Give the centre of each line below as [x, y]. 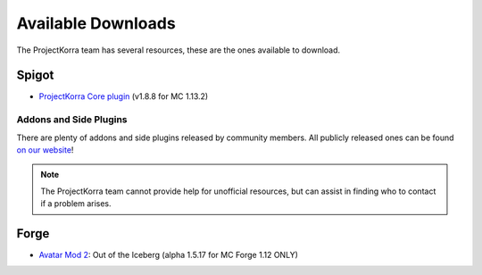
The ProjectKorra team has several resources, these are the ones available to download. [179, 50]
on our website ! [45, 150]
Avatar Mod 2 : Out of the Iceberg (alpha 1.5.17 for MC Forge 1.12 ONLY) [169, 255]
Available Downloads [96, 23]
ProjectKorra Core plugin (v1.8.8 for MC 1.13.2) [124, 96]
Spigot [35, 75]
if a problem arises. [76, 204]
